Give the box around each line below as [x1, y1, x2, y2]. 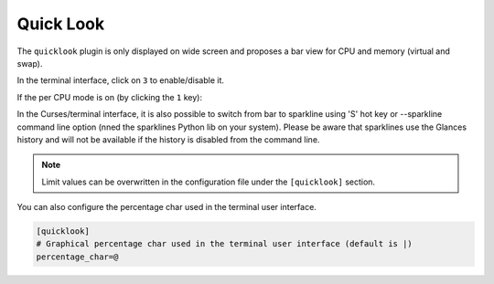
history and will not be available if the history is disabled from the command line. [16, 133, 320, 145]
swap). [16, 58, 43, 68]
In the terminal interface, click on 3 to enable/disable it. [16, 75, 224, 86]
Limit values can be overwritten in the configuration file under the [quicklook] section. [41, 176, 375, 187]
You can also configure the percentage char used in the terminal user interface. [16, 202, 317, 213]
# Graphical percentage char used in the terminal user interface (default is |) [36, 238, 413, 249]
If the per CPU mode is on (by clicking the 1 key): [16, 91, 203, 102]
